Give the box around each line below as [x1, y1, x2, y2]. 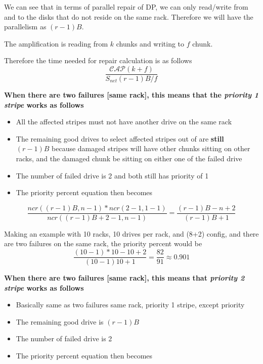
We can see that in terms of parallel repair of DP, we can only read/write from [4, 2, 248, 12]
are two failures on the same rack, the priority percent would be [4, 238, 202, 249]
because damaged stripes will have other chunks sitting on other [52, 143, 250, 154]
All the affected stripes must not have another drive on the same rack [16, 116, 232, 127]
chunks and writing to [116, 38, 185, 49]
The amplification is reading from [4, 38, 108, 49]
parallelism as [4, 21, 47, 32]
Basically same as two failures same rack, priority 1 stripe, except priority [16, 299, 245, 310]
